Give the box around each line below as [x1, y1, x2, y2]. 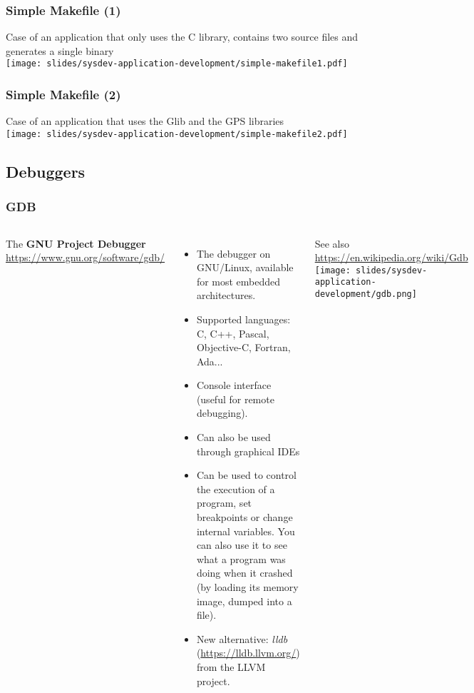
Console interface [196, 378, 272, 393]
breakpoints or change [196, 510, 293, 525]
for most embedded [196, 273, 281, 288]
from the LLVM [196, 659, 266, 674]
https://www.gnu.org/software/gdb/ [6, 250, 165, 265]
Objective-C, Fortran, [196, 340, 291, 355]
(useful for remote [196, 391, 274, 406]
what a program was [196, 551, 286, 566]
